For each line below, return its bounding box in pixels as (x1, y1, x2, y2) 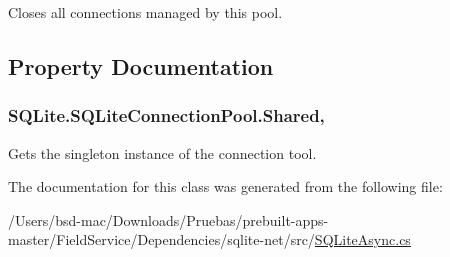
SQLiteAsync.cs (314, 229, 411, 250)
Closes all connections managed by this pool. (8, 2, 283, 22)
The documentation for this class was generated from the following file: (8, 176, 443, 197)
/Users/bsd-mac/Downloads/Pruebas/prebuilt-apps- (8, 209, 329, 230)
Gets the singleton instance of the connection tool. (8, 142, 317, 163)
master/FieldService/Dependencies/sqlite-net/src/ (8, 229, 315, 250)
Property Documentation (8, 50, 274, 81)
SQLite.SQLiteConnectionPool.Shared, (8, 103, 325, 128)
